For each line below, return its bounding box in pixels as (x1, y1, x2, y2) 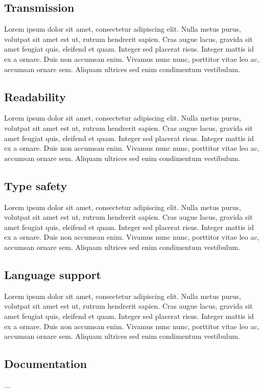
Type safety (4, 177, 67, 193)
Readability (4, 88, 66, 104)
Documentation (4, 356, 87, 372)
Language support (4, 266, 101, 282)
